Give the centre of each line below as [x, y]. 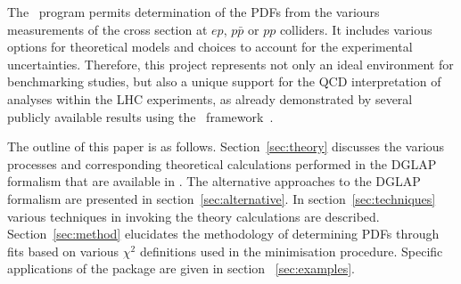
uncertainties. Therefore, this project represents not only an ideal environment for [230, 64]
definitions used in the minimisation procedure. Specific [291, 251]
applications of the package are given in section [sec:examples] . [181, 268]
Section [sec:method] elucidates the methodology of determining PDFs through [223, 234]
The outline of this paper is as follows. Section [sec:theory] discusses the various [226, 146]
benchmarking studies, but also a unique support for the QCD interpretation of [224, 81]
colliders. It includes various [356, 29]
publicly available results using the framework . [140, 116]
